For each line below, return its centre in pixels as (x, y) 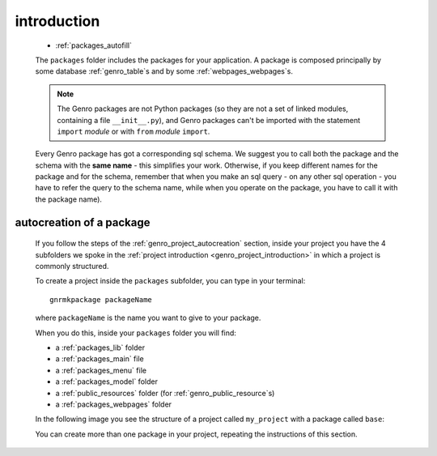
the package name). (69, 199)
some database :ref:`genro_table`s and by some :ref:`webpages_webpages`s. (164, 71)
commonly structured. (72, 266)
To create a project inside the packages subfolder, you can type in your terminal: (170, 281)
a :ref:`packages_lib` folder (100, 347)
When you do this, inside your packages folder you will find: (136, 333)
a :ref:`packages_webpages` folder (114, 404)
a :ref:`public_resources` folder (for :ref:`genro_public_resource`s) (165, 393)
